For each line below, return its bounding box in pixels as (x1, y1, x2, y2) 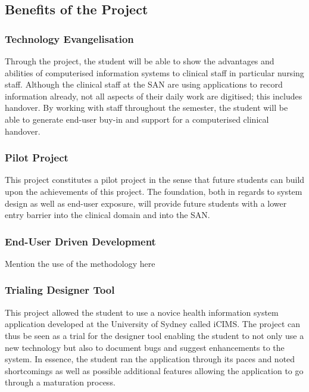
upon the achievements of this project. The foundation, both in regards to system (5, 185, 302, 197)
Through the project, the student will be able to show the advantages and (5, 55, 274, 67)
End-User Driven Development (5, 234, 156, 248)
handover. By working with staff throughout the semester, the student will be (5, 101, 288, 114)
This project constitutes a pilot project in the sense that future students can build (5, 173, 305, 186)
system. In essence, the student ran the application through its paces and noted (5, 353, 295, 365)
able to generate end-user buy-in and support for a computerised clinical (5, 113, 269, 125)
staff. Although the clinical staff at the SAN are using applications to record (5, 78, 283, 91)
